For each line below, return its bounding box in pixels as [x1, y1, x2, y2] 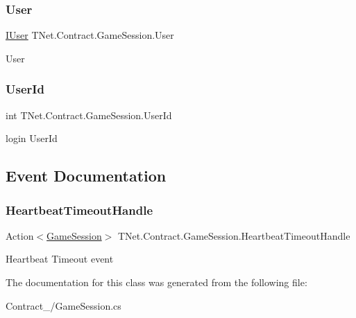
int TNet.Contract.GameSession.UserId [6, 107, 172, 122]
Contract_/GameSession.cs [6, 298, 121, 312]
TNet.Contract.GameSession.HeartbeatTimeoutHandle [118, 228, 350, 242]
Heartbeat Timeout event [6, 251, 114, 266]
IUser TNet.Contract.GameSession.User [6, 28, 174, 42]
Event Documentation [6, 165, 167, 186]
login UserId [6, 131, 58, 145]
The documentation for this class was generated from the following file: [6, 275, 307, 289]
